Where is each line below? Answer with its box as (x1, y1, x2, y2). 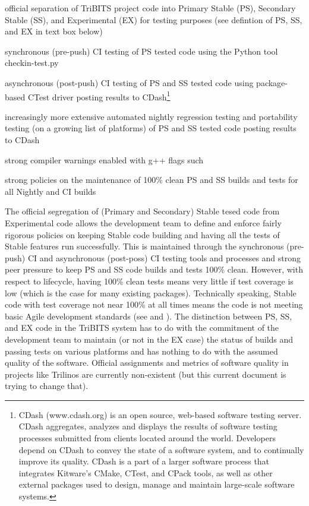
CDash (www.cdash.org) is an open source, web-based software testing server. (18, 408, 302, 420)
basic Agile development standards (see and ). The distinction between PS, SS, (5, 309, 292, 322)
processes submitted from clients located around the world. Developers (18, 432, 276, 444)
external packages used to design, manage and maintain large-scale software (18, 478, 295, 491)
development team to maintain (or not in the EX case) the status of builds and (5, 333, 294, 345)
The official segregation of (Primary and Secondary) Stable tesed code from (5, 205, 280, 217)
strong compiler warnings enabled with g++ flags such (5, 153, 204, 166)
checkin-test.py (5, 56, 59, 69)
